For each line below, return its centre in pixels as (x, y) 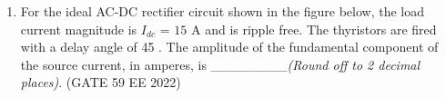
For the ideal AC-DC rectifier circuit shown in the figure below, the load (223, 11)
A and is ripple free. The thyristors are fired (314, 29)
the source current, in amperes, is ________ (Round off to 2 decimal (220, 64)
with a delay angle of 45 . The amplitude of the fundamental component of (229, 47)
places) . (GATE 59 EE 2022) (101, 82)
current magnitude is (79, 29)
